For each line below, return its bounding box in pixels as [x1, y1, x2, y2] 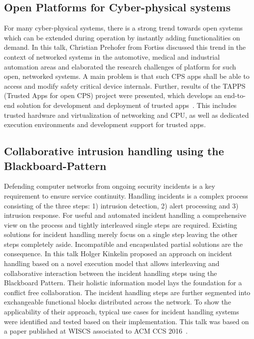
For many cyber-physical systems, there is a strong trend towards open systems [4, 23, 243, 33]
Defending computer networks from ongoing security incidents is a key [4, 181, 215, 191]
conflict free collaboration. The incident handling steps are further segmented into [4, 287, 251, 297]
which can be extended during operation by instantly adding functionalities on [4, 32, 240, 42]
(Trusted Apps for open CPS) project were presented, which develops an [4, 90, 222, 101]
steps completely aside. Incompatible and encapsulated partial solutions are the [4, 238, 243, 249]
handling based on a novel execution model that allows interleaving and [4, 258, 220, 269]
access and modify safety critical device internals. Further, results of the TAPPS [4, 80, 246, 91]
